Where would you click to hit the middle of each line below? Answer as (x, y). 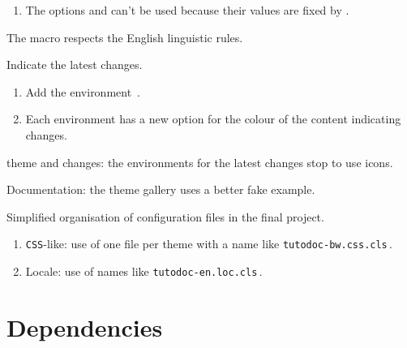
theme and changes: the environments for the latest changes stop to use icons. (200, 162)
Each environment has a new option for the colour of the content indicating (213, 119)
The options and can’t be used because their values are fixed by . (187, 10)
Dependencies (85, 327)
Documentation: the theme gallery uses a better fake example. (161, 189)
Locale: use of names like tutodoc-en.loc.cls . (144, 271)
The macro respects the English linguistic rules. (125, 37)
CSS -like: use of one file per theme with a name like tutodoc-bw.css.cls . (209, 244)
